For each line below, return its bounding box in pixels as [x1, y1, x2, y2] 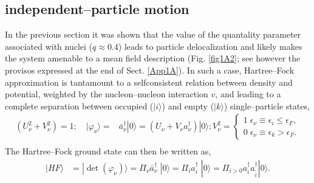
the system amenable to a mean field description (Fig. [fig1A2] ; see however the [5, 52, 301, 64]
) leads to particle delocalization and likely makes [118, 40, 302, 52]
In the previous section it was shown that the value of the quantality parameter [5, 28, 301, 41]
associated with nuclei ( [5, 40, 93, 52]
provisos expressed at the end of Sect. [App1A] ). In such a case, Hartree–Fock [5, 63, 295, 76]
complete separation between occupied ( [5, 99, 154, 112]
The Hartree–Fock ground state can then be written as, [5, 145, 211, 157]
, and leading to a [215, 88, 281, 100]
